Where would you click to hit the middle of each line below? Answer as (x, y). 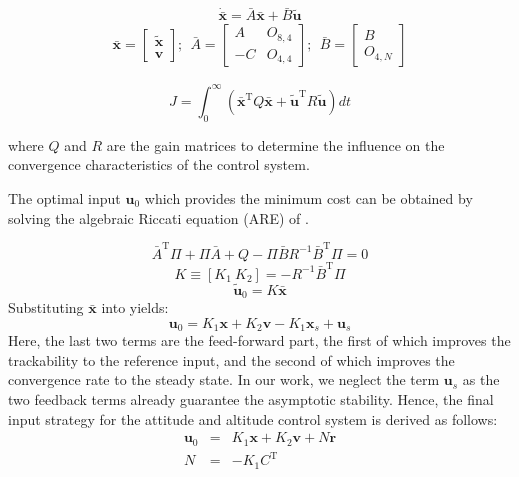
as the (481, 379)
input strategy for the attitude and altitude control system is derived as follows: (253, 418)
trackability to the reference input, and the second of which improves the (231, 359)
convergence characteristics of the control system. (159, 164)
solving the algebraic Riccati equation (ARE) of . (158, 217)
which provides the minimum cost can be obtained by (308, 197)
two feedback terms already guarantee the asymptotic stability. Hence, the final (251, 399)
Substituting (46, 307)
